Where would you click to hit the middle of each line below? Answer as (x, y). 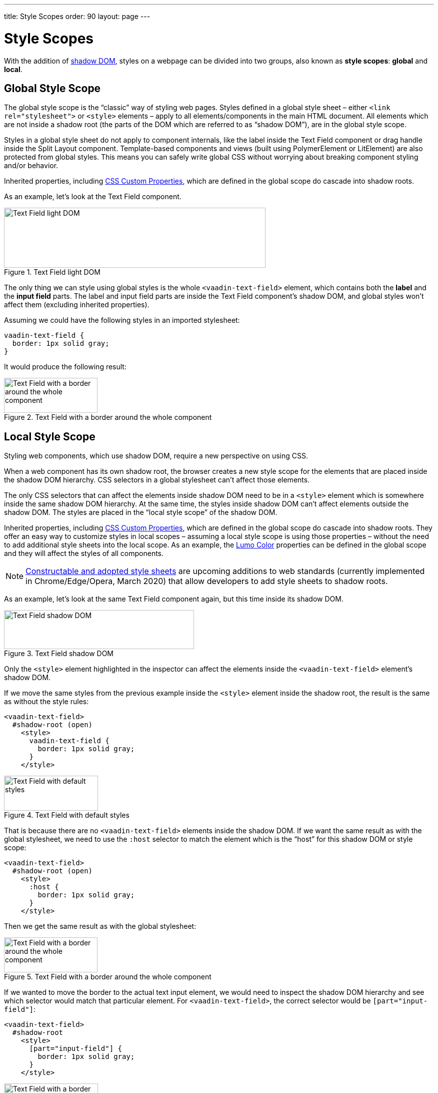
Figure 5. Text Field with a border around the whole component (108, 977)
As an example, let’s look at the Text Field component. (93, 197)
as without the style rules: (46, 702)
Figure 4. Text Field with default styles (67, 815)
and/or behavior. (31, 166)
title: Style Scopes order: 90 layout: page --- (77, 16)
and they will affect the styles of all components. (84, 554)
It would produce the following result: (65, 367)
